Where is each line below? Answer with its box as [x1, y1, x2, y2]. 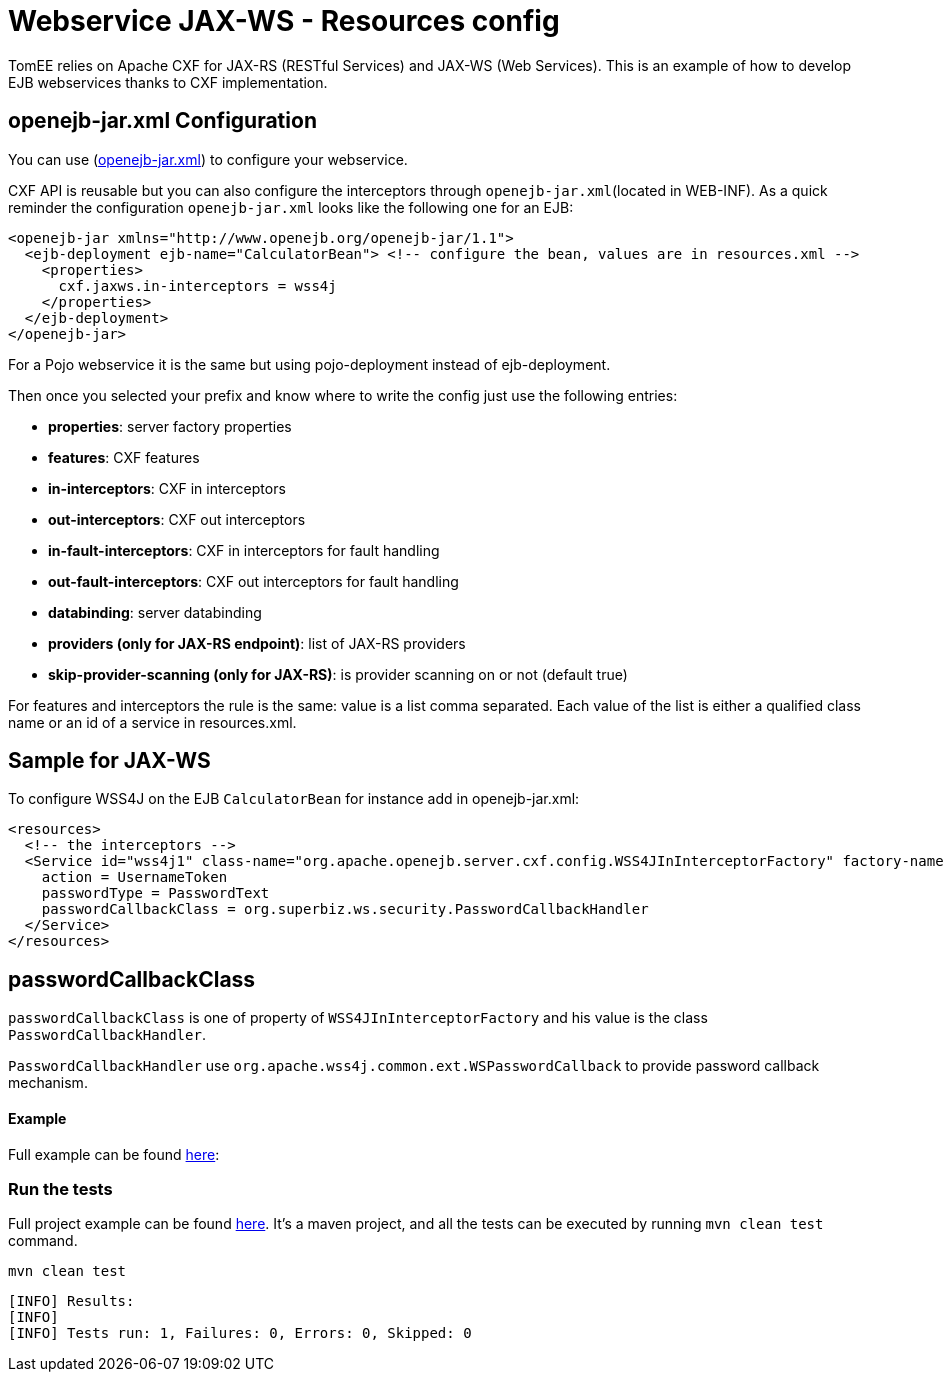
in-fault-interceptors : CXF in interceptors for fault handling [48, 541, 440, 559]
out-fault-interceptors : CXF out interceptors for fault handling [48, 572, 459, 590]
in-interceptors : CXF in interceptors [48, 479, 286, 497]
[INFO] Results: [8, 1293, 135, 1310]
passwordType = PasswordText [41, 885, 270, 902]
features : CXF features [48, 448, 200, 466]
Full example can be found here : [8, 1145, 220, 1163]
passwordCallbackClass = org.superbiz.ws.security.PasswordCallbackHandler [41, 901, 649, 918]
